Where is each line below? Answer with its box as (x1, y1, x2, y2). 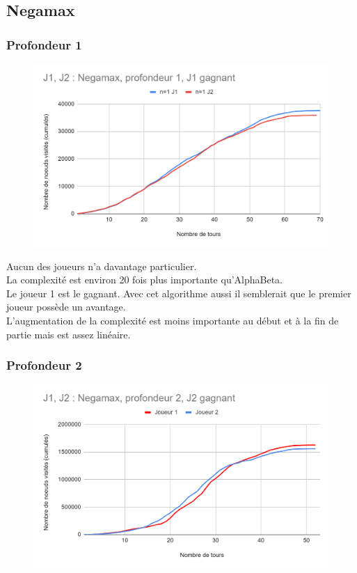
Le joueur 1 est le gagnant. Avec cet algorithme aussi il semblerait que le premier (6, 285, 351, 300)
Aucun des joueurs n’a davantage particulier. (6, 258, 197, 273)
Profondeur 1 (6, 36, 82, 53)
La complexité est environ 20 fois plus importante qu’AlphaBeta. (6, 272, 283, 287)
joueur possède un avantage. (6, 299, 126, 314)
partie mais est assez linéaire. (6, 327, 131, 341)
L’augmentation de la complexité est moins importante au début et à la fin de (6, 313, 339, 328)
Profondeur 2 (6, 356, 82, 374)
